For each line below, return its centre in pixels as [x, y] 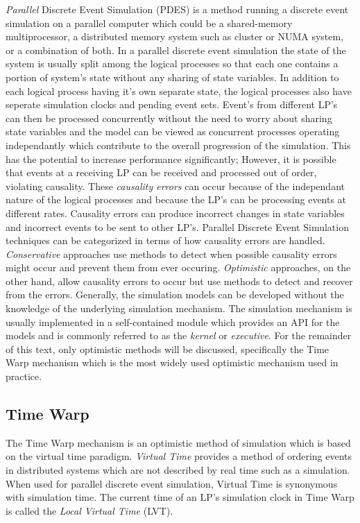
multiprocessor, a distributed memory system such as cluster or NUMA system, [175, 36]
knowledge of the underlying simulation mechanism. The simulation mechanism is [179, 308]
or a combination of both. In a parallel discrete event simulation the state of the [176, 50]
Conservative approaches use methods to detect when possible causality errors [171, 254]
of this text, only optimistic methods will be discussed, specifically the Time [168, 349]
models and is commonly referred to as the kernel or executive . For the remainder [179, 335]
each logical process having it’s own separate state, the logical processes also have [179, 91]
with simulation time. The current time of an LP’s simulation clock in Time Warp [180, 497]
